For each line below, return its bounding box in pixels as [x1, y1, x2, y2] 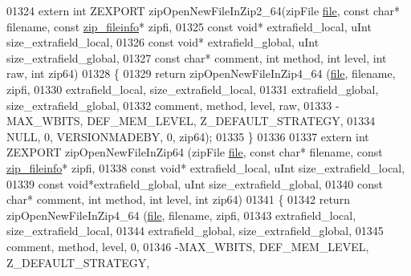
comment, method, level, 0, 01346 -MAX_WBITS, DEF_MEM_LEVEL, [6, 237, 369, 254]
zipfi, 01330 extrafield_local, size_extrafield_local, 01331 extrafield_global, [6, 80, 379, 97]
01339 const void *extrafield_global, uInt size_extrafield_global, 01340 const [6, 175, 383, 192]
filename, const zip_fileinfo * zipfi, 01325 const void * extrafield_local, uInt [6, 18, 372, 34]
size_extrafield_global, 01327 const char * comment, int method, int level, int [6, 49, 387, 66]
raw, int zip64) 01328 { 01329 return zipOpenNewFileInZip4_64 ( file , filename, [6, 65, 396, 82]
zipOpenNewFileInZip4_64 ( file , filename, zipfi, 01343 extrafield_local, [6, 206, 356, 223]
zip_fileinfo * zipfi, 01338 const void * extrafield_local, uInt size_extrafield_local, [6, 159, 405, 176]
